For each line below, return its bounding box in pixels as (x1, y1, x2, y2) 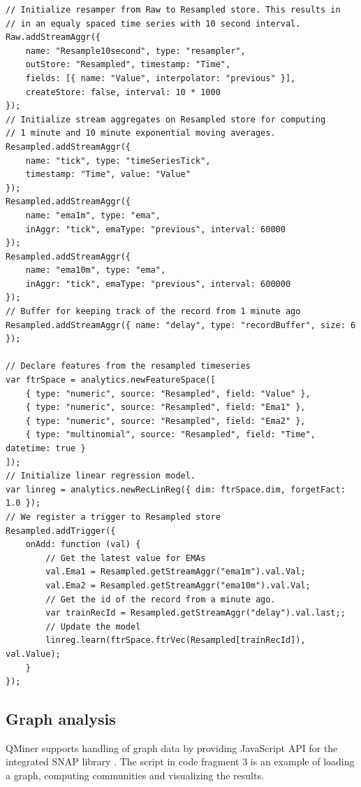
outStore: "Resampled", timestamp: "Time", (25, 59, 231, 70)
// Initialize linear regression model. (6, 471, 196, 481)
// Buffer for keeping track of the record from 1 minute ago (6, 306, 301, 317)
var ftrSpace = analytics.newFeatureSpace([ (6, 375, 216, 385)
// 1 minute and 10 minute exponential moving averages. (6, 128, 276, 139)
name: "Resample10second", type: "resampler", (25, 45, 246, 56)
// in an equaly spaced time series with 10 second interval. (6, 18, 301, 29)
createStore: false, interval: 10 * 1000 (25, 87, 221, 97)
